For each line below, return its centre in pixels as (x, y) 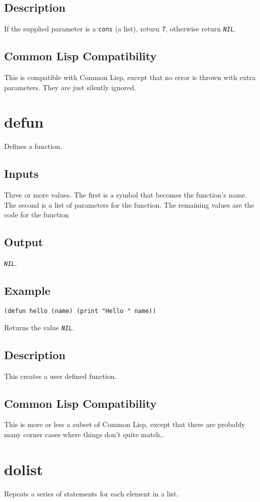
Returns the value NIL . (39, 327)
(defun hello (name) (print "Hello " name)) (80, 311)
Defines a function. (33, 146)
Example (27, 291)
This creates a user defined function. (60, 376)
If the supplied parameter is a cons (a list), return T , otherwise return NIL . (120, 29)
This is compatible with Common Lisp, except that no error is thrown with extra (130, 77)
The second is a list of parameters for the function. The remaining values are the (129, 204)
